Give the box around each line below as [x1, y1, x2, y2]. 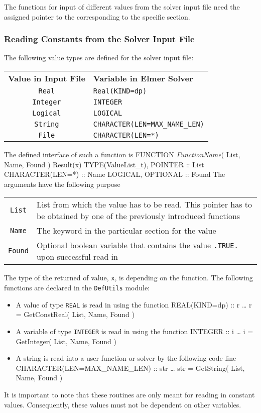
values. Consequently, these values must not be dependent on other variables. [4, 399, 241, 409]
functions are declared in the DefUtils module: [4, 282, 150, 293]
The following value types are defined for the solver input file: [4, 52, 194, 63]
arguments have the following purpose [4, 178, 120, 189]
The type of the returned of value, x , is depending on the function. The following [4, 272, 253, 283]
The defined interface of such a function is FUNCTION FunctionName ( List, [4, 149, 240, 159]
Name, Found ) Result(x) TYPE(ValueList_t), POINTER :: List [4, 159, 204, 169]
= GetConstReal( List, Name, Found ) [16, 309, 135, 320]
